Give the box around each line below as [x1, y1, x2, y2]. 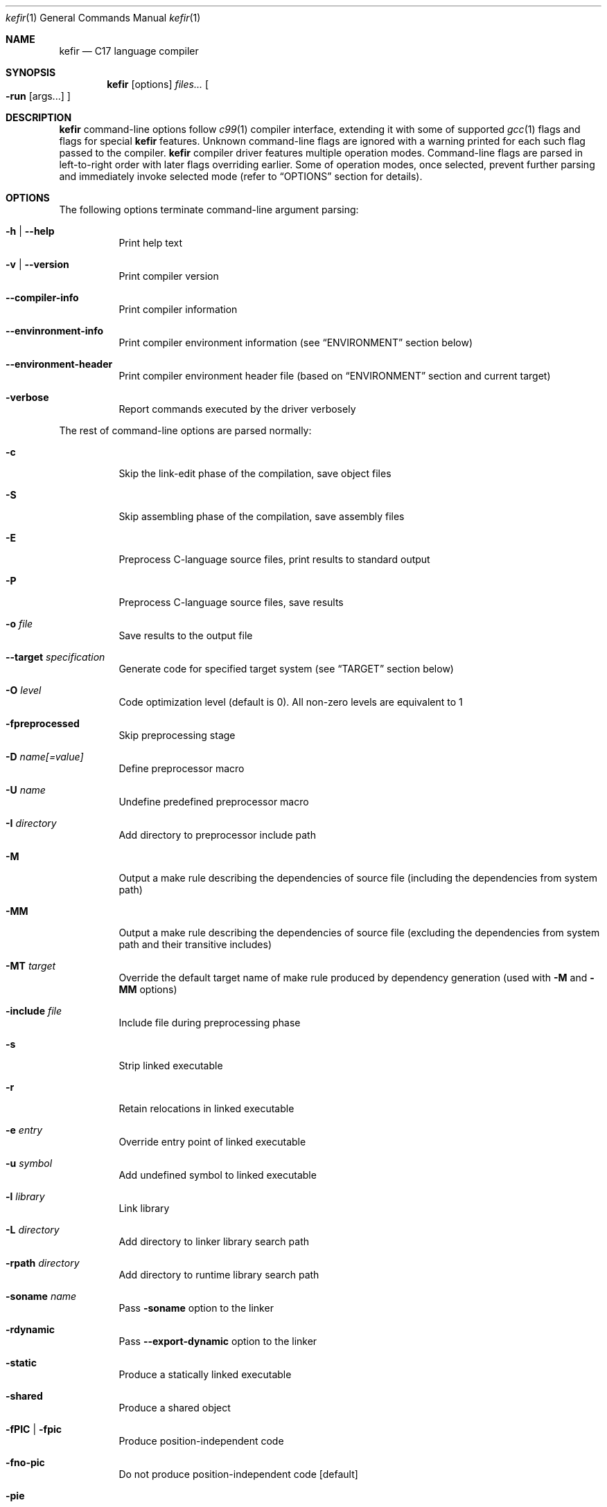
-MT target [6, 960, 56, 972]
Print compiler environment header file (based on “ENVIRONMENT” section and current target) [118, 370, 551, 382]
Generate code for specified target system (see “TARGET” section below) [118, 663, 454, 675]
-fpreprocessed [6, 717, 80, 729]
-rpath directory [6, 1257, 80, 1269]
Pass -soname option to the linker [118, 1302, 274, 1314]
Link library [118, 1202, 170, 1214]
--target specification [6, 651, 105, 663]
